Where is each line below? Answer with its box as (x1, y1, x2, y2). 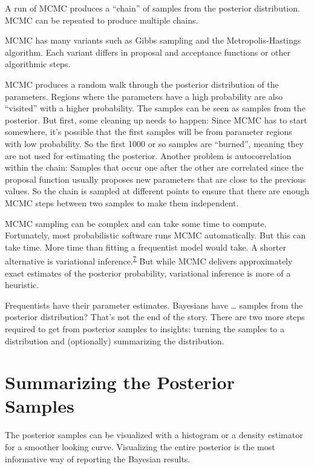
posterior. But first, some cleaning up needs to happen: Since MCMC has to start (5, 113, 307, 126)
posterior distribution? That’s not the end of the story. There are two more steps (5, 310, 305, 323)
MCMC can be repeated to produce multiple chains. (5, 13, 198, 26)
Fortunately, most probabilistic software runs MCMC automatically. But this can (5, 229, 306, 241)
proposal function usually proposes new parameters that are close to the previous (5, 172, 306, 185)
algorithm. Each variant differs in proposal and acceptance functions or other (5, 45, 291, 58)
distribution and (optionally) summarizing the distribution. (5, 334, 224, 347)
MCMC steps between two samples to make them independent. (5, 196, 239, 209)
